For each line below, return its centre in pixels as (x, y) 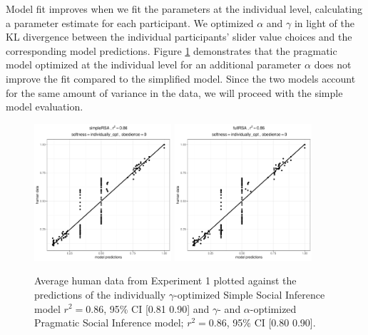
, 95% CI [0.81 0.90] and (157, 308)
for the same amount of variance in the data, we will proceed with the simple (174, 92)
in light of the (324, 22)
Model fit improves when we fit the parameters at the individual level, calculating (184, 9)
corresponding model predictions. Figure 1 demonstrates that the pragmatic (172, 50)
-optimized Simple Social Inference (250, 294)
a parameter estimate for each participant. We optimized (130, 22)
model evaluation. (45, 107)
